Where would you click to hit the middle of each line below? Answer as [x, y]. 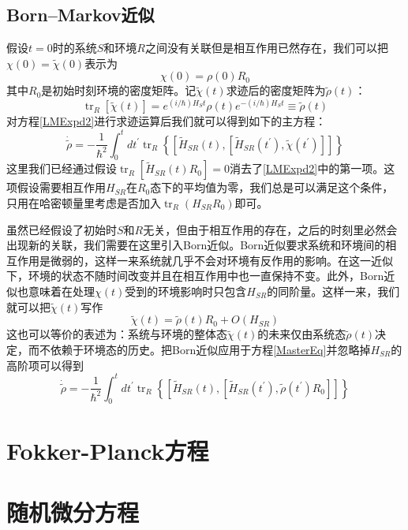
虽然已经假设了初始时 [62, 229]
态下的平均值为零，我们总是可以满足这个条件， [272, 187]
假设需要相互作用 [61, 187]
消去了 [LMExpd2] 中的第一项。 [307, 168]
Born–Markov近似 [80, 15]
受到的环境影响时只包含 [186, 291]
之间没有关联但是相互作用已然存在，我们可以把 [266, 48]
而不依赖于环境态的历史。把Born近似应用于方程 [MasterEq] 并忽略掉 [199, 349]
